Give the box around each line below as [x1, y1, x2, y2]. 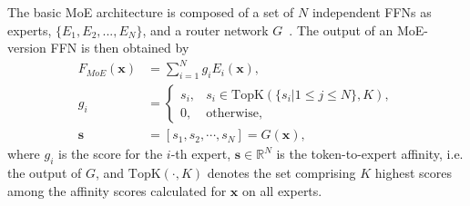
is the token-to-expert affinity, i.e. [276, 144, 464, 163]
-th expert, [170, 144, 231, 163]
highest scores [374, 162, 453, 181]
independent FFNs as [312, 3, 432, 21]
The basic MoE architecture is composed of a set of [7, 3, 294, 21]
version [7, 38, 46, 57]
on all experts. [241, 181, 322, 200]
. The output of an [289, 20, 393, 39]
